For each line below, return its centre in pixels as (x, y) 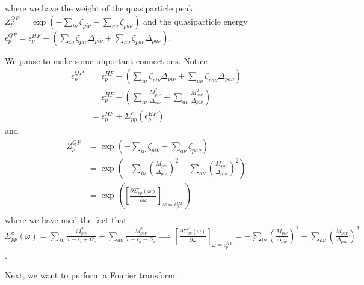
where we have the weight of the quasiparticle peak (99, 8)
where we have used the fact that (66, 220)
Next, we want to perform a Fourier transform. (91, 275)
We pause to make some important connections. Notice (106, 60)
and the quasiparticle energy (196, 21)
